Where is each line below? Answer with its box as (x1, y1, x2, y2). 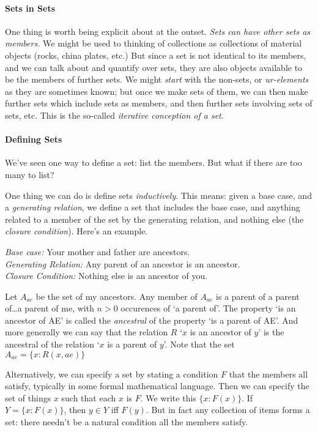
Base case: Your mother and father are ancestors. (5, 245, 190, 258)
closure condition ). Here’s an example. (5, 225, 148, 237)
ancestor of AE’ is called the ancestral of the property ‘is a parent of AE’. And (5, 313, 298, 326)
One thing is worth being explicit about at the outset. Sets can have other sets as (5, 24, 311, 37)
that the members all (229, 367, 308, 380)
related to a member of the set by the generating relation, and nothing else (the (5, 212, 304, 225)
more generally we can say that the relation (5, 326, 168, 338)
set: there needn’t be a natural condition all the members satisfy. (5, 415, 248, 428)
